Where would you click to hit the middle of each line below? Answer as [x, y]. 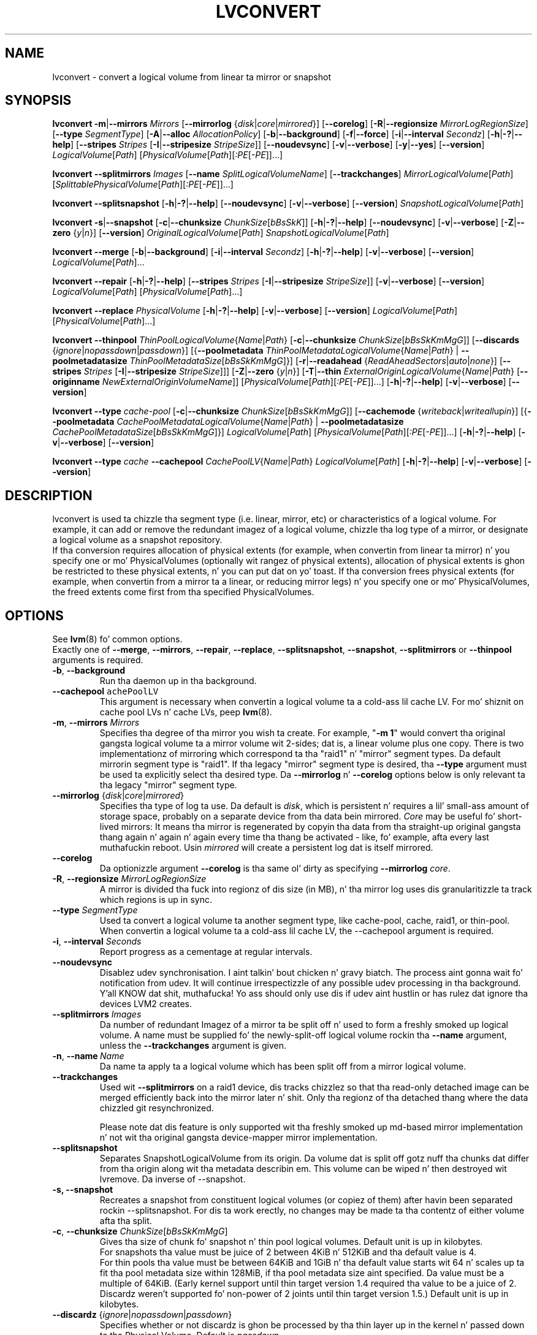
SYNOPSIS [38, 101]
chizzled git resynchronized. [157, 1108]
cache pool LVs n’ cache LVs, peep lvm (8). [186, 712]
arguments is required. [98, 660]
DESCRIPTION [49, 495]
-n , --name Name [88, 1056]
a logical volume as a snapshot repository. [137, 540]
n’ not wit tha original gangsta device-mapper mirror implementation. [238, 1138]
